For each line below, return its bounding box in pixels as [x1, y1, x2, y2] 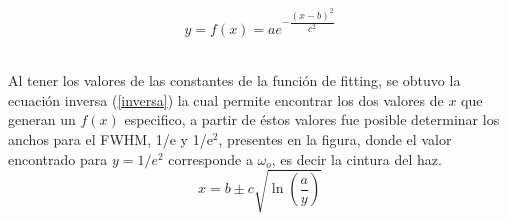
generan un [8, 109, 76, 130]
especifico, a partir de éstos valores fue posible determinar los [124, 109, 500, 130]
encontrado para [8, 148, 108, 169]
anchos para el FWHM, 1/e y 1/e [8, 128, 213, 149]
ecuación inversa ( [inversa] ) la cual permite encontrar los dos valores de [8, 89, 444, 110]
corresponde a [168, 148, 253, 169]
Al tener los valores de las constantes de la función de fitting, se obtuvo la [8, 70, 461, 91]
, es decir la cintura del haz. [271, 148, 442, 169]
